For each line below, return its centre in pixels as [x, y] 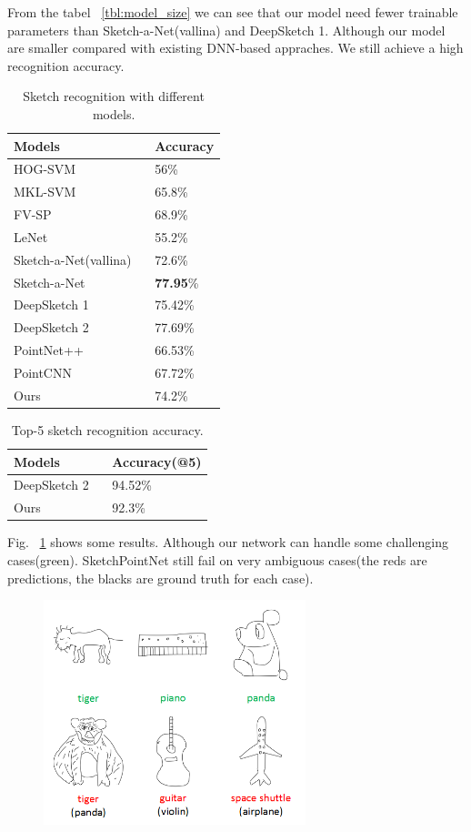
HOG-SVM [45, 169]
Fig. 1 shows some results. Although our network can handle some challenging [228, 542]
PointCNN [43, 372]
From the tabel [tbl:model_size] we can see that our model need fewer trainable [233, 12]
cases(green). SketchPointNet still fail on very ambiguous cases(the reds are [217, 559]
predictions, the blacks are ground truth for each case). [160, 578]
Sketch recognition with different [114, 96]
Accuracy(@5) [157, 461]
